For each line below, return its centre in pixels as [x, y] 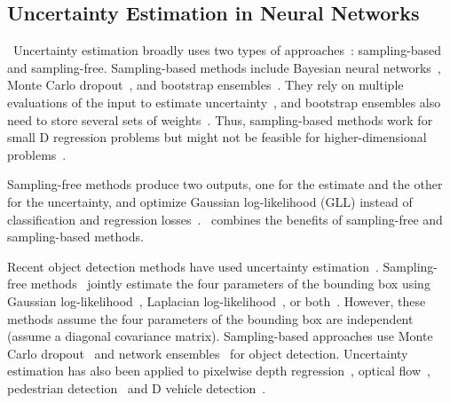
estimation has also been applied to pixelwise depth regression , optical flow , [219, 371]
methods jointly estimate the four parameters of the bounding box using [230, 284]
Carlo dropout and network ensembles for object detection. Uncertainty [208, 353]
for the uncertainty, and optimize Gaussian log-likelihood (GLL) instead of [210, 201]
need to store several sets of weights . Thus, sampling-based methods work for [220, 119]
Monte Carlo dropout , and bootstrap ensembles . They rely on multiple [205, 85]
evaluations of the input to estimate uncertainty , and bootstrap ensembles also [224, 102]
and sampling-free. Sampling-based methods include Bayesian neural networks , [224, 67]
